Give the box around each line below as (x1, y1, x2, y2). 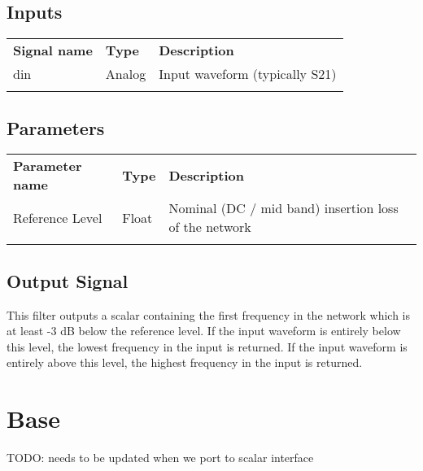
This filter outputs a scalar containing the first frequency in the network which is (7, 306, 411, 323)
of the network (168, 217, 251, 237)
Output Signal (7, 268, 129, 293)
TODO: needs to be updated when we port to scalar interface (7, 449, 314, 466)
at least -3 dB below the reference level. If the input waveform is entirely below (7, 322, 401, 339)
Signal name (13, 41, 93, 60)
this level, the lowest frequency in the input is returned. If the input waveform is (7, 338, 408, 355)
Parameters (7, 115, 105, 140)
